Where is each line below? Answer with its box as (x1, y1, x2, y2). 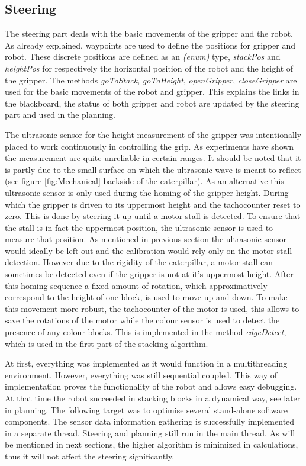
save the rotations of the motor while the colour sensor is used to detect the (5, 314, 280, 326)
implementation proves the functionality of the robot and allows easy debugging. (5, 380, 297, 393)
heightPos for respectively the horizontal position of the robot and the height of (5, 62, 294, 74)
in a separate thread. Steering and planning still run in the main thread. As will (5, 426, 295, 439)
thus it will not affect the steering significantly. (5, 449, 175, 462)
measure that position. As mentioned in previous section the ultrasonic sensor (5, 233, 286, 245)
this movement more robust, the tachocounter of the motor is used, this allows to (5, 302, 299, 314)
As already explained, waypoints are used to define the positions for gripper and (5, 38, 296, 51)
